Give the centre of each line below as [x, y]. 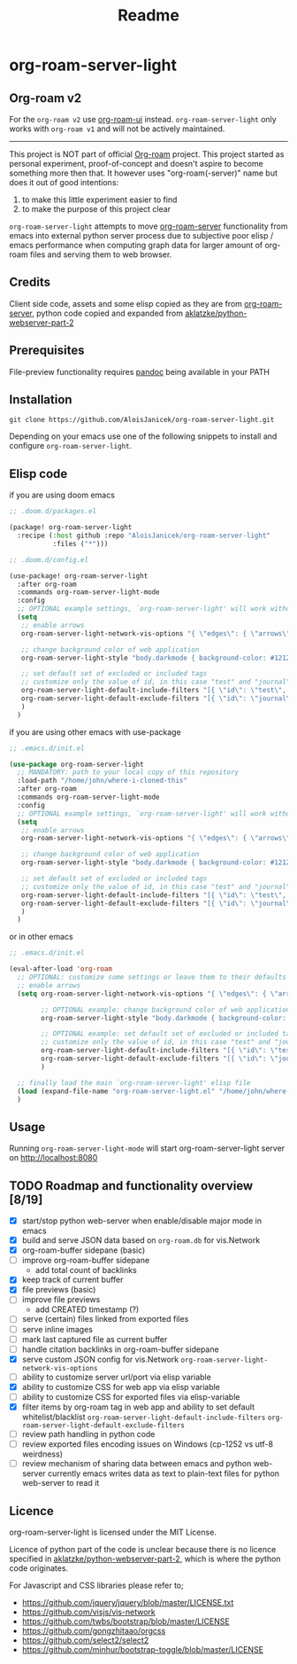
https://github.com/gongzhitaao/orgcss [94, 1631]
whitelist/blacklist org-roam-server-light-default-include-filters [144, 1417]
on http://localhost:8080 [53, 1158]
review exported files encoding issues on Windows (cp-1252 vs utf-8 [148, 1444]
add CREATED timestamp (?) [87, 1309]
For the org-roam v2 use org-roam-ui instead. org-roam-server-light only [143, 119]
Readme [148, 16]
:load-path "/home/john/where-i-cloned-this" [103, 781]
